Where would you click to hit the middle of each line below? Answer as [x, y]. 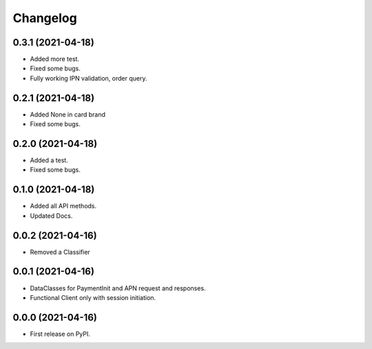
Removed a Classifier [60, 252]
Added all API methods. [63, 206]
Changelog [45, 18]
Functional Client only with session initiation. [93, 297]
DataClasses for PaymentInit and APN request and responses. [118, 288]
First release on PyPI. [60, 334]
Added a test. [49, 160]
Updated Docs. [51, 216]
